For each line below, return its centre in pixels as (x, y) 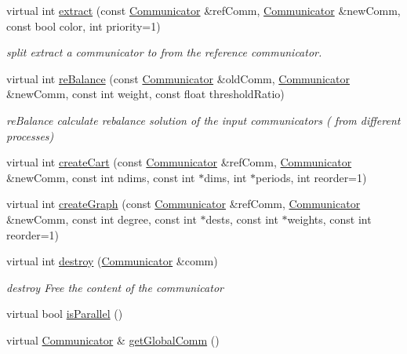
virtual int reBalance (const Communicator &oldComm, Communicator (178, 78)
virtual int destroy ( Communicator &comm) (112, 261)
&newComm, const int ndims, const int (101, 177)
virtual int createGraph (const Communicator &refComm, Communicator (184, 204)
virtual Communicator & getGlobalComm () (113, 339)
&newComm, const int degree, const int (102, 219)
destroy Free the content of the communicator (115, 287)
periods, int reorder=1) (311, 177)
